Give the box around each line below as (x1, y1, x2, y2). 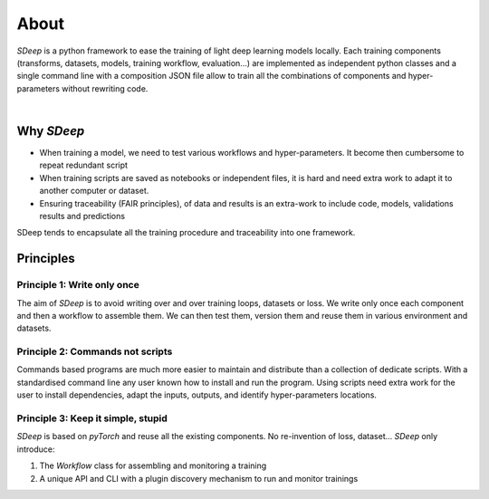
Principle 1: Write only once (16, 279, 139, 292)
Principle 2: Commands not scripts (16, 345, 173, 358)
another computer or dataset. (39, 186, 149, 197)
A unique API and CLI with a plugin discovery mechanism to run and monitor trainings (39, 473, 359, 484)
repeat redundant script (39, 159, 129, 171)
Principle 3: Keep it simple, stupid (16, 412, 168, 425)
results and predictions (39, 210, 126, 221)
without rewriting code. (62, 82, 149, 94)
